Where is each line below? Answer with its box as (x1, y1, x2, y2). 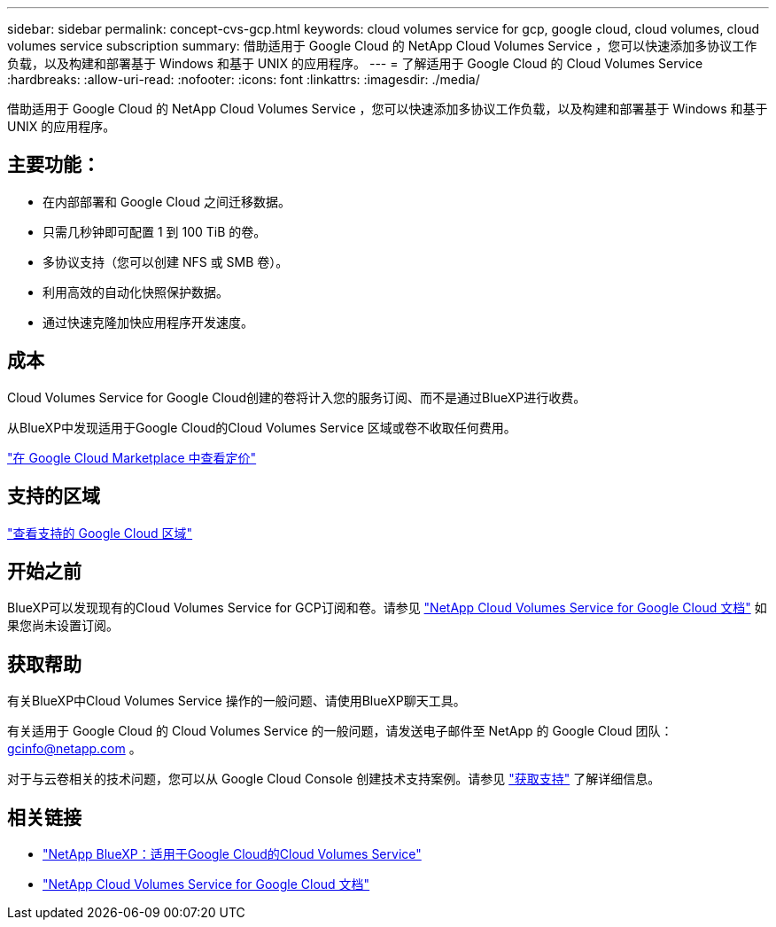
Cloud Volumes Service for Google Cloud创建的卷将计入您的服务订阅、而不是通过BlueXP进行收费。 (7, 389, 586, 405)
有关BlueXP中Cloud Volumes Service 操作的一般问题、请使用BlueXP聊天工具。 (7, 693, 466, 709)
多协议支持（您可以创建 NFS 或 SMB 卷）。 (43, 253, 289, 269)
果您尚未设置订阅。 (7, 618, 119, 634)
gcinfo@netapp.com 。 (7, 741, 142, 757)
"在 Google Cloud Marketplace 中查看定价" (7, 449, 257, 465)
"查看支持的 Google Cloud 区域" (7, 525, 193, 541)
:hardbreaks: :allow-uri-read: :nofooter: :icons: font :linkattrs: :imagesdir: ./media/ (7, 72, 480, 87)
